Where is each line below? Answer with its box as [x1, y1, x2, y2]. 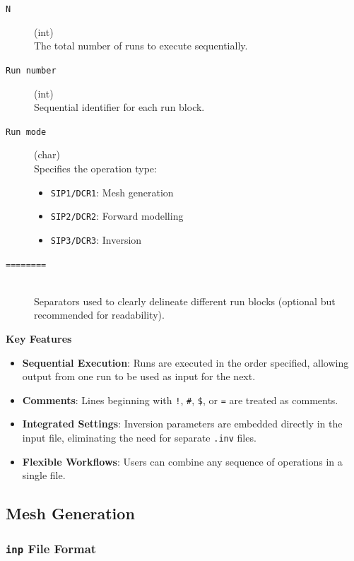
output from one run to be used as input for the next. [22, 369, 256, 384]
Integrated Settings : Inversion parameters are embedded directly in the [22, 416, 343, 431]
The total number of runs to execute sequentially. [34, 38, 248, 53]
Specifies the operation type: [34, 160, 157, 175]
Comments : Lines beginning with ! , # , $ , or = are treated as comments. [22, 392, 338, 407]
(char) [34, 147, 60, 162]
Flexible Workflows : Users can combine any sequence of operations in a [22, 454, 343, 468]
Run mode [6, 126, 47, 137]
